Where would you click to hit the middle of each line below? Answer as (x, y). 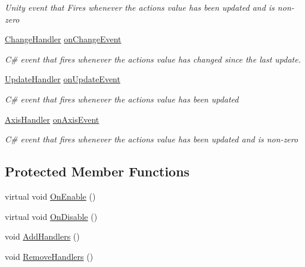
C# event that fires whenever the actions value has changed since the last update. (153, 59)
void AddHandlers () (42, 236)
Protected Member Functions (97, 171)
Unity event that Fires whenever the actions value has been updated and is (140, 7)
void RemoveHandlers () (49, 256)
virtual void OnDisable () (51, 216)
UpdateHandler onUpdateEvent (63, 79)
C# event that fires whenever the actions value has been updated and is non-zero (152, 139)
